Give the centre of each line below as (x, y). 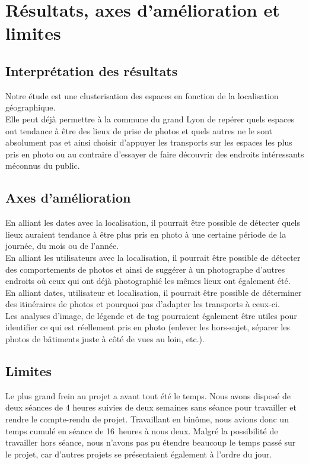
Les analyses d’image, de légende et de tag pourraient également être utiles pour (151, 315)
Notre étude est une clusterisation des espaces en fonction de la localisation (142, 95)
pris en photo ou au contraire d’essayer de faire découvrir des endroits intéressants (155, 154)
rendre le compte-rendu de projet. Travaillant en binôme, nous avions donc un (147, 419)
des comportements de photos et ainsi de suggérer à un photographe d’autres (145, 269)
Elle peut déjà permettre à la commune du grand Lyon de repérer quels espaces (150, 119)
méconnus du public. (43, 165)
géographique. (31, 107)
